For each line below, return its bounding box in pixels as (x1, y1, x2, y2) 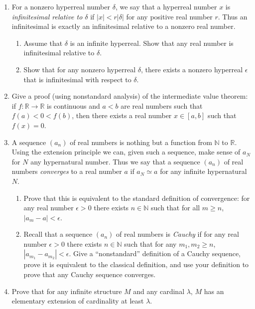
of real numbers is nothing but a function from (70, 137, 212, 147)
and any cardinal (133, 286, 185, 296)
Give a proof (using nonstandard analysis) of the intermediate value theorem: (11, 91, 248, 101)
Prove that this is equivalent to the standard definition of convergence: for (23, 192, 250, 203)
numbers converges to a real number (11, 166, 122, 176)
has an (204, 286, 224, 296)
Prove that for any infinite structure (11, 286, 122, 296)
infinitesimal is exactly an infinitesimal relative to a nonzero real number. (11, 21, 236, 31)
